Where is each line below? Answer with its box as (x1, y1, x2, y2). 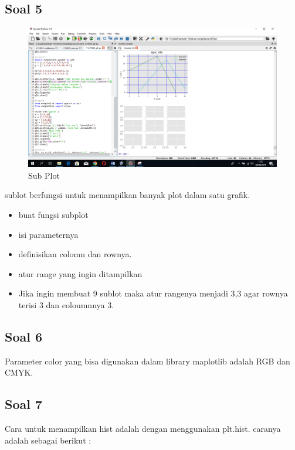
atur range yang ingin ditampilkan (18, 267, 143, 279)
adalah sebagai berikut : (5, 434, 91, 446)
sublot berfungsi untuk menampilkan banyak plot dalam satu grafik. (5, 189, 250, 201)
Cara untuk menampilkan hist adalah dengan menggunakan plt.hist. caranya (5, 422, 281, 435)
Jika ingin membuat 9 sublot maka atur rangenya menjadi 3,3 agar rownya (18, 287, 288, 299)
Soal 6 (5, 328, 43, 346)
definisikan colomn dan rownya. (18, 248, 132, 260)
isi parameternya (18, 228, 79, 240)
